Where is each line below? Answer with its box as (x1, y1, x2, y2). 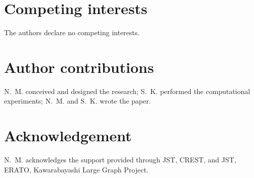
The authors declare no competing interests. (4, 27, 140, 38)
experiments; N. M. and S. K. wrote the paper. (4, 96, 151, 106)
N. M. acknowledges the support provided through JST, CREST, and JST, (4, 154, 236, 165)
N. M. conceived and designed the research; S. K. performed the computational (4, 85, 250, 96)
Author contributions (4, 56, 154, 77)
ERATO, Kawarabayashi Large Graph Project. (4, 164, 148, 174)
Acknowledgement (4, 125, 132, 146)
